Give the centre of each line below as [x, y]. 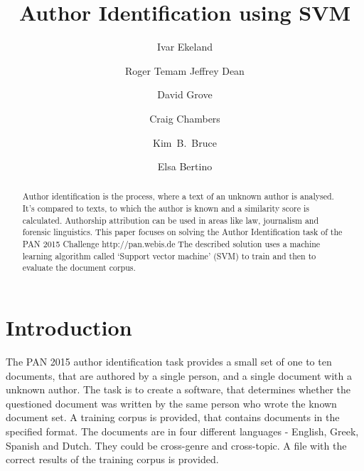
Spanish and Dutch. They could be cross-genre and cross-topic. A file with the [176, 445]
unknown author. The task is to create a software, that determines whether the [178, 389]
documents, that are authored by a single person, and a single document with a [179, 375]
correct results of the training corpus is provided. [112, 459]
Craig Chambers [185, 118]
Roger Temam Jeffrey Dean [185, 70]
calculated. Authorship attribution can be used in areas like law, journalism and [171, 220]
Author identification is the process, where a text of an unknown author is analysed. [178, 196]
